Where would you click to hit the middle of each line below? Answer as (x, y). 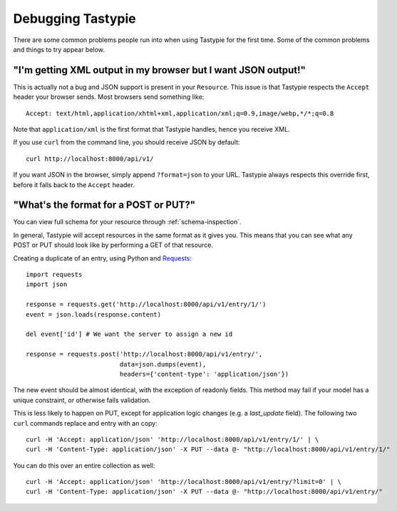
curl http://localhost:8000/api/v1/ (90, 159)
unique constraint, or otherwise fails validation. (82, 400)
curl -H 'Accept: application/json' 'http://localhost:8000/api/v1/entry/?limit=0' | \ (184, 482)
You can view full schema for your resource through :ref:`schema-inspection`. (127, 222)
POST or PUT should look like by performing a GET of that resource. (113, 245)
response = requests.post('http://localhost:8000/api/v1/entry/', (144, 354)
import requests (54, 275)
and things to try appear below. (59, 49)
